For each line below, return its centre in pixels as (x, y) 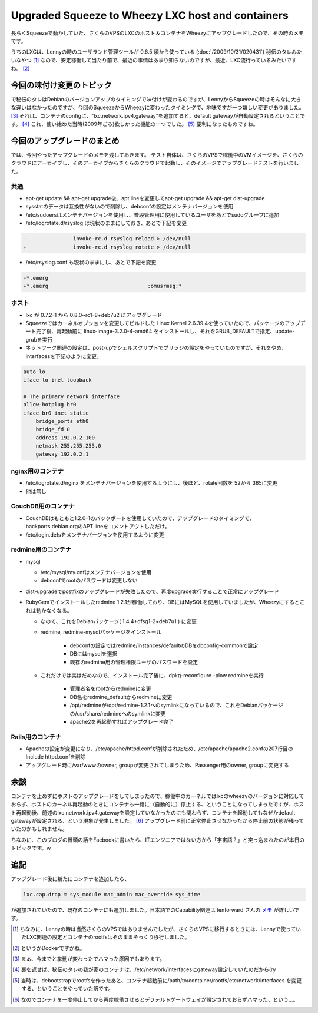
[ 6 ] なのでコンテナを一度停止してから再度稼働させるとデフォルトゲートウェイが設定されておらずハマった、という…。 (155, 999)
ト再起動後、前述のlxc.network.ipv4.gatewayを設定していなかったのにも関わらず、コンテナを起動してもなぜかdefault (153, 812)
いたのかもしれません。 (39, 829)
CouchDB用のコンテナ (43, 506)
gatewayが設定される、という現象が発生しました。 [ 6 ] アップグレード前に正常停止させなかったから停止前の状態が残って (158, 820)
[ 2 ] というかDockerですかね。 (49, 948)
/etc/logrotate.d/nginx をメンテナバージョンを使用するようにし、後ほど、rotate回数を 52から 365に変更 (152, 483)
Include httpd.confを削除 (56, 757)
